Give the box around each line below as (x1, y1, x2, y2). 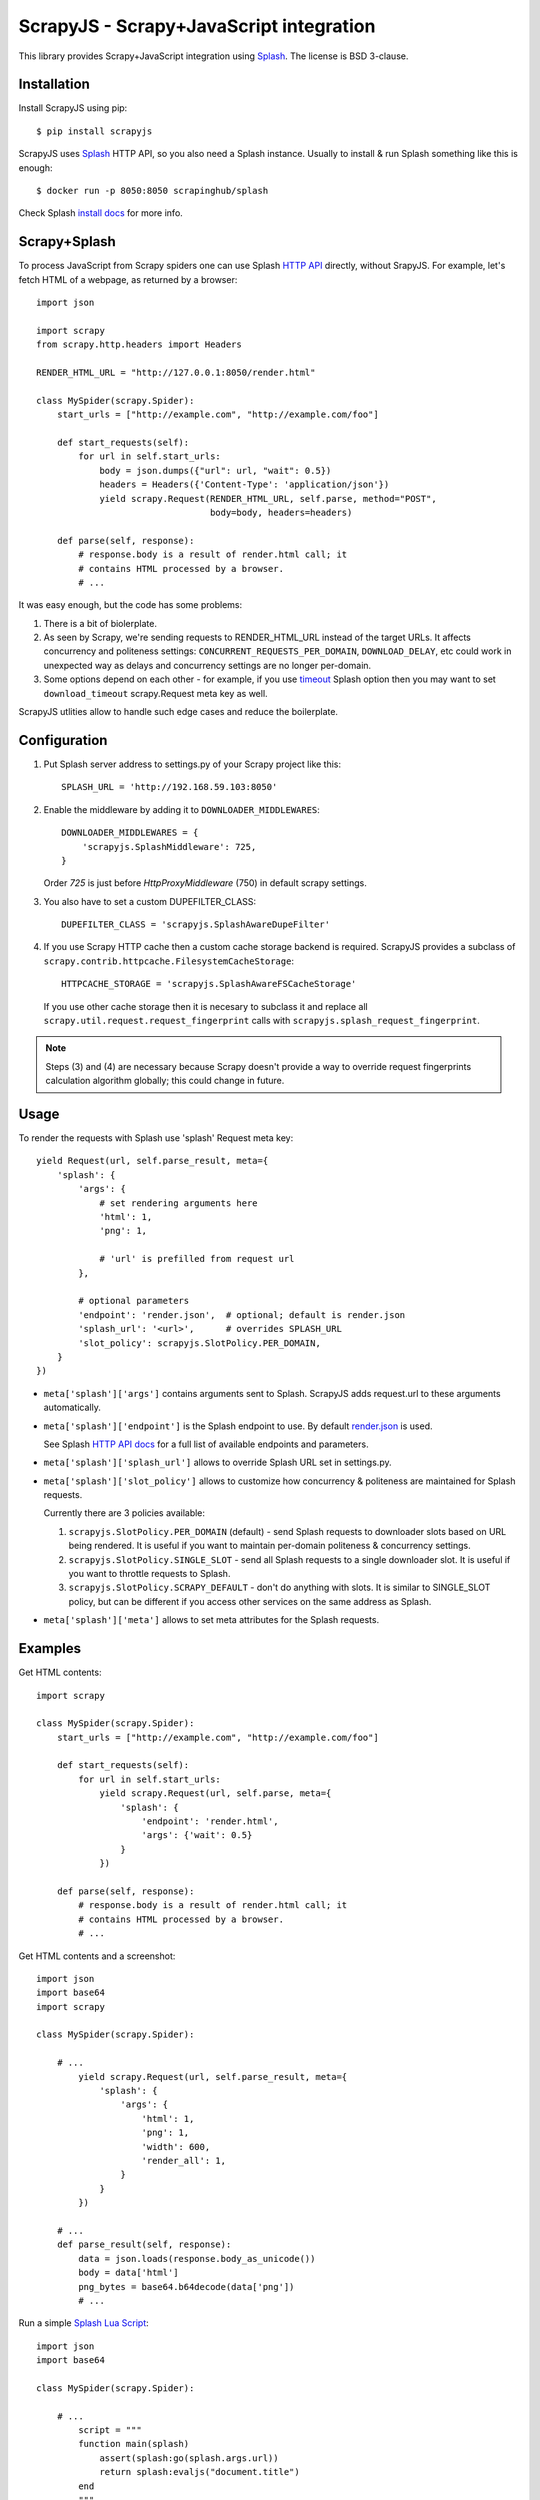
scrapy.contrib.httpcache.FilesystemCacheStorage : (43, 955, 295, 967)
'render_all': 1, (141, 2155, 227, 2166)
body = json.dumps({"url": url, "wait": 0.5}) (99, 465, 332, 476)
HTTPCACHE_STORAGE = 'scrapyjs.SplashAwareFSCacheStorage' (61, 978, 357, 990)
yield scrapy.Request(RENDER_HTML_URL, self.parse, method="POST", (99, 493, 437, 504)
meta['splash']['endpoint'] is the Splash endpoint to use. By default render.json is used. (43, 1420, 434, 1432)
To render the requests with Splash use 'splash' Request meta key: (18, 1132, 294, 1144)
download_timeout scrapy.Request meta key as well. (43, 687, 269, 699)
